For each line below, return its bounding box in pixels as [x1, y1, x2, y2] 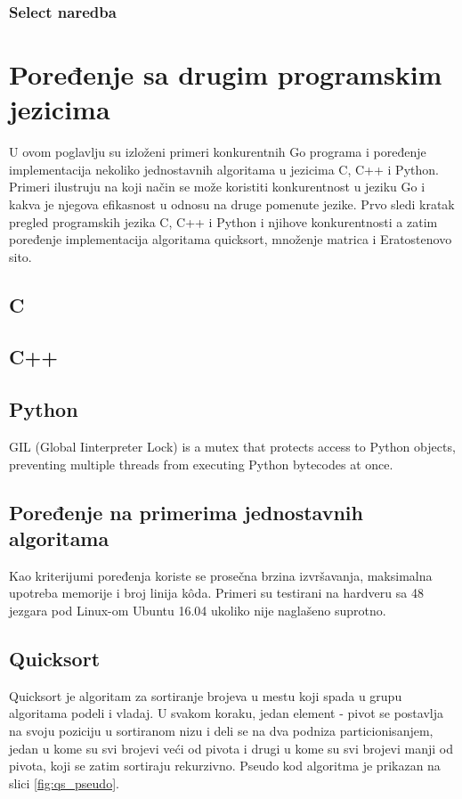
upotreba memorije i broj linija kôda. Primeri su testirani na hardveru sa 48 [9, 583, 424, 602]
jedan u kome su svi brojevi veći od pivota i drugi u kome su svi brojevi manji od [9, 738, 453, 757]
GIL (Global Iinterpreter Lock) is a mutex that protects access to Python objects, [9, 437, 456, 456]
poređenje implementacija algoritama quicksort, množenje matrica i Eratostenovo [9, 230, 452, 249]
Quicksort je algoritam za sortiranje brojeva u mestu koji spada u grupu [9, 686, 402, 705]
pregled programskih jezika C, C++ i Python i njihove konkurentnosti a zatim [9, 212, 438, 231]
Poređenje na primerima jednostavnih [9, 498, 363, 526]
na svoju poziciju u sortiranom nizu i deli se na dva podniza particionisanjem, [9, 722, 434, 740]
